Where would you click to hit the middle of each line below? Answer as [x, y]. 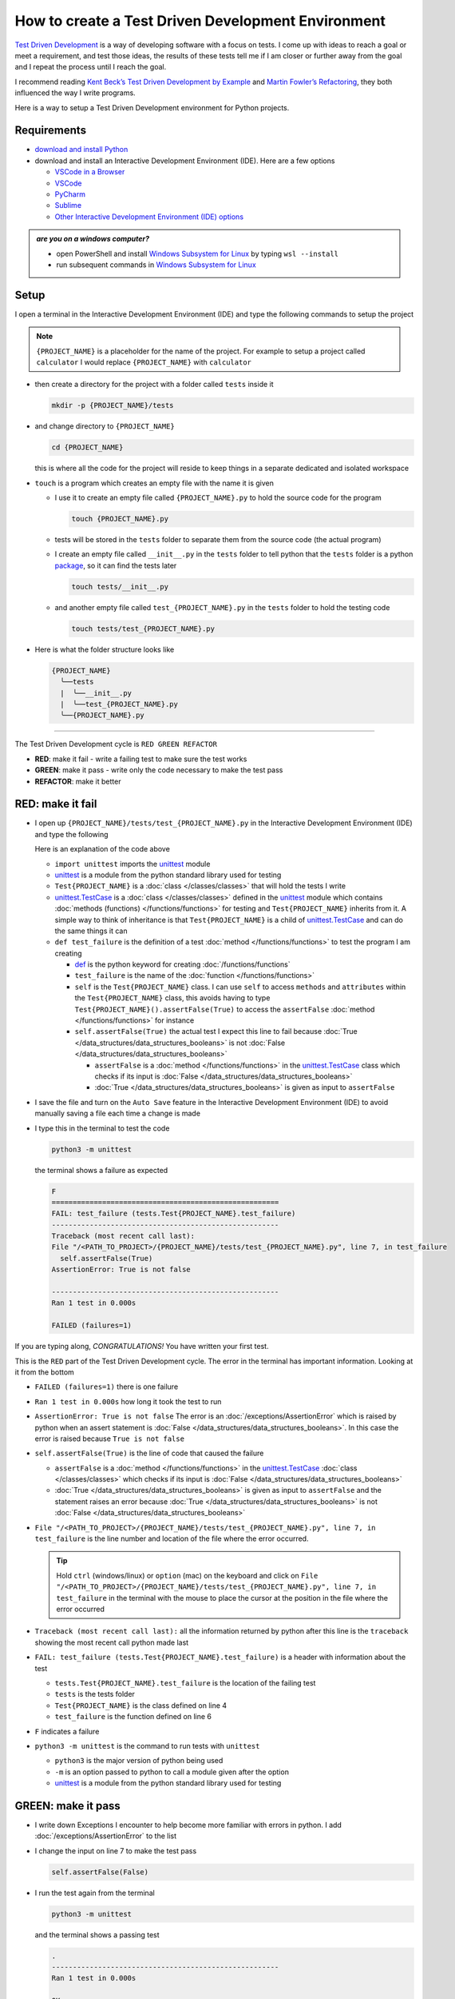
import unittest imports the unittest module [133, 864]
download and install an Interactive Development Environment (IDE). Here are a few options [185, 161]
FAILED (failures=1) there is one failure [107, 1387]
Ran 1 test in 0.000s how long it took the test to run [128, 1401]
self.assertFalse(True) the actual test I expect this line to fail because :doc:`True [216, 1031]
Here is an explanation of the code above [103, 849]
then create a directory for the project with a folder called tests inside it [154, 385]
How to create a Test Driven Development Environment [200, 21]
